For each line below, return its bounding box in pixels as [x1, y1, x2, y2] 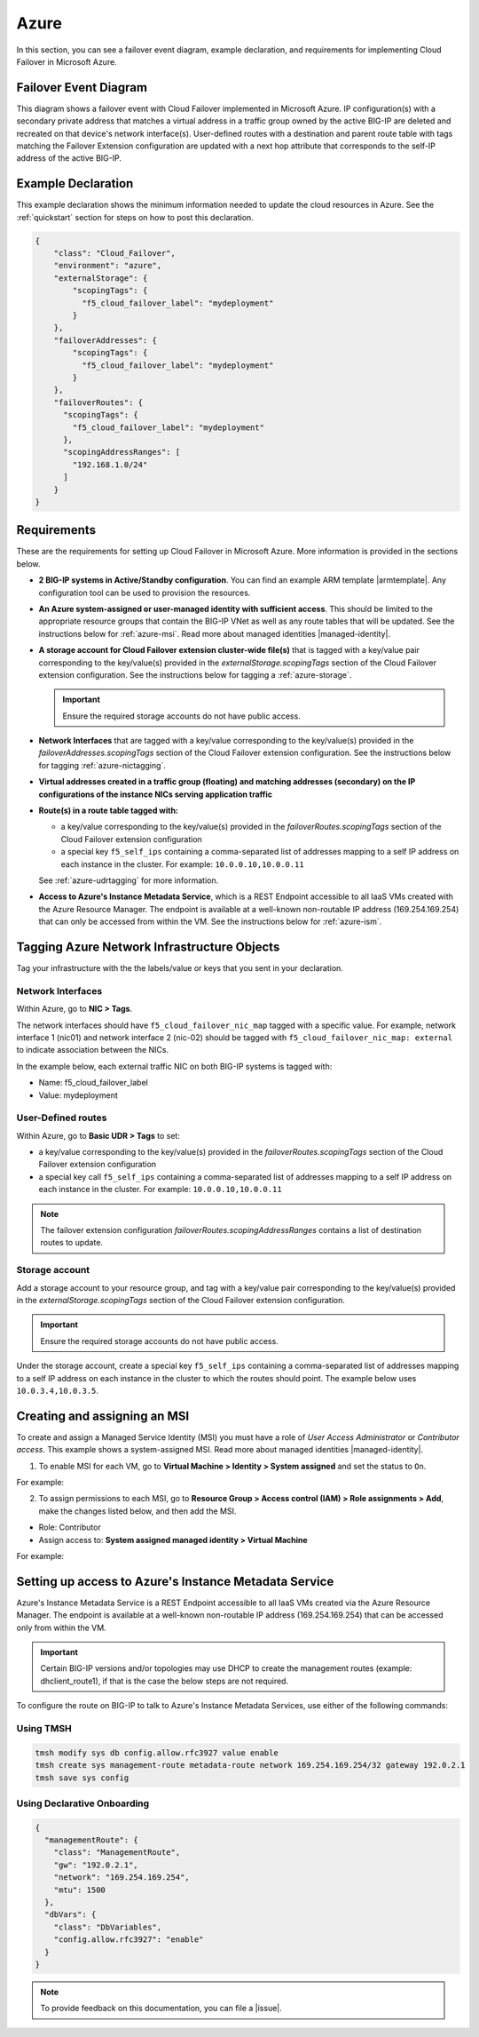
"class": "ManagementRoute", [53, 1848, 181, 1858]
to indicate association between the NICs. [16, 1045, 169, 1055]
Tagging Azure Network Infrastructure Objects [16, 939, 280, 954]
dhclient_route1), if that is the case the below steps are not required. [40, 1675, 288, 1686]
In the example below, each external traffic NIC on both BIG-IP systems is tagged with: [16, 1061, 333, 1071]
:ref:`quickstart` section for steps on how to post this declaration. [16, 211, 255, 222]
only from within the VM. [16, 1622, 106, 1633]
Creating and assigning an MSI [16, 1408, 190, 1423]
